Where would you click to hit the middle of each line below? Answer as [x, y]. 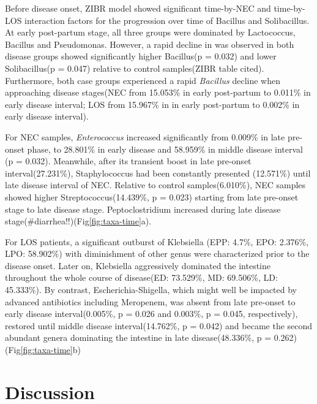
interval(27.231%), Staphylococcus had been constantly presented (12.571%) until [158, 173]
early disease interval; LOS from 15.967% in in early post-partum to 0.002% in [152, 104]
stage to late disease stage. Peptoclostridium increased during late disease [143, 209]
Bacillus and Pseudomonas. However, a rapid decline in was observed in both [150, 44]
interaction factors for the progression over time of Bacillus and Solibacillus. [167, 20]
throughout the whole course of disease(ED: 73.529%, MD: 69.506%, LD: [141, 277]
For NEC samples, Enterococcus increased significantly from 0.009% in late [145, 136]
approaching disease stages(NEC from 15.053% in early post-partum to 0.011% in [158, 92]
